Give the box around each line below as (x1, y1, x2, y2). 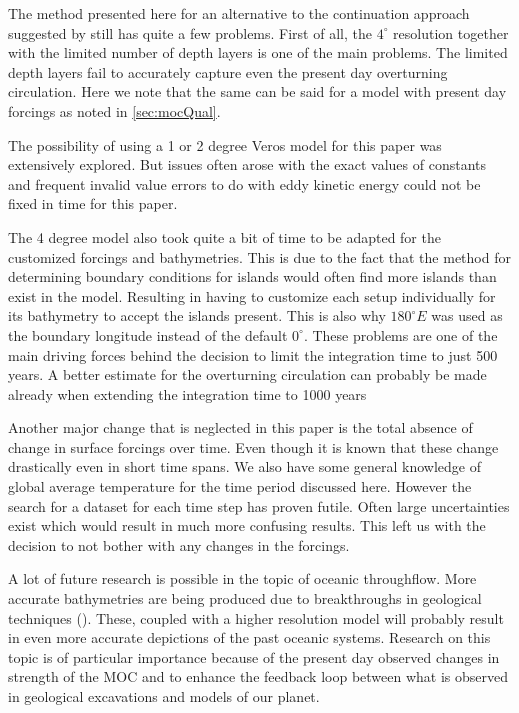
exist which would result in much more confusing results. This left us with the (8, 515, 486, 536)
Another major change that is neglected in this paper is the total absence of (8, 417, 473, 438)
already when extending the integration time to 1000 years (8, 383, 367, 404)
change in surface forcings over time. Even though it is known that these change (8, 436, 499, 457)
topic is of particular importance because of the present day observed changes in (8, 646, 500, 667)
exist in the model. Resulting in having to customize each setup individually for (8, 285, 496, 306)
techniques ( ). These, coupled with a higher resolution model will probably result (8, 607, 504, 628)
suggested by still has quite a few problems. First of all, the (8, 22, 372, 43)
